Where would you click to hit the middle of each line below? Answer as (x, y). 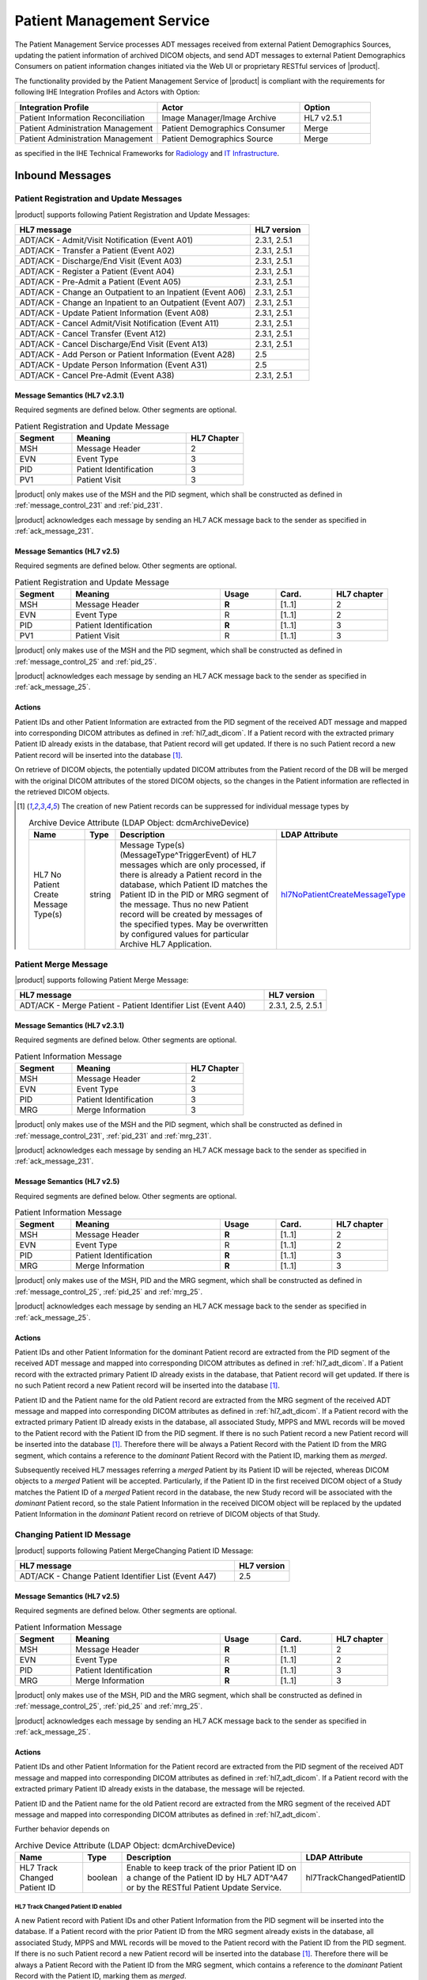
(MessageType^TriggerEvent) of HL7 (188, 855)
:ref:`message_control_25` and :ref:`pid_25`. (86, 661)
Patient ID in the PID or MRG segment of (194, 895)
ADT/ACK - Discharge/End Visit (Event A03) (100, 261)
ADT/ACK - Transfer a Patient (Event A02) (97, 251)
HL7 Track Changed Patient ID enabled (68, 1907)
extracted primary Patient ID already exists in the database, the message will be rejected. (160, 1789)
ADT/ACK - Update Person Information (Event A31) (113, 365)
